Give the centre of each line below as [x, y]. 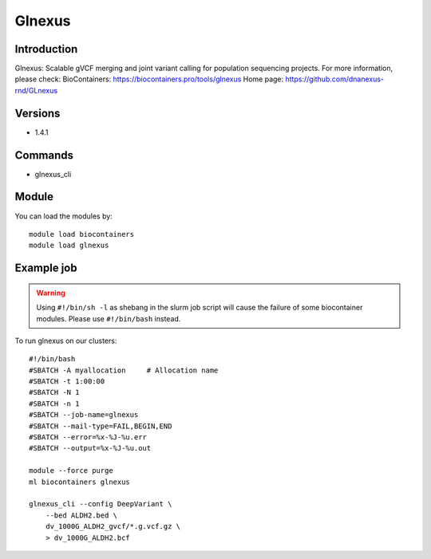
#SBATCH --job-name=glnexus [84, 415]
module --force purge [71, 471]
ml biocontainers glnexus [80, 482]
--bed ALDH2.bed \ [81, 515]
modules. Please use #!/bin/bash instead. [109, 318]
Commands [44, 155]
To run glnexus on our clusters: [66, 341]
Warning [51, 293]
